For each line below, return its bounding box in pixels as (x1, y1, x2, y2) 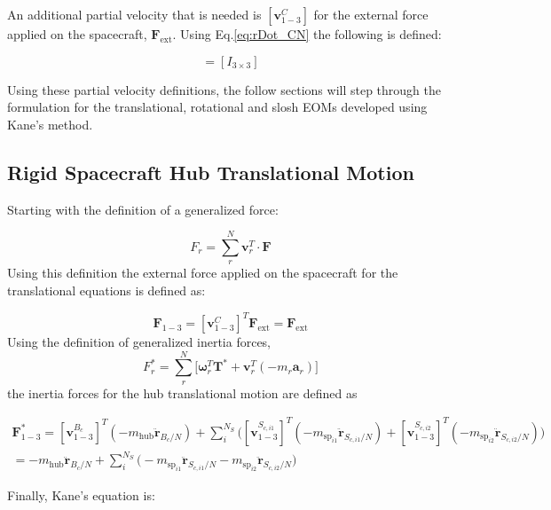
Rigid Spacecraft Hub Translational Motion (7, 158, 414, 185)
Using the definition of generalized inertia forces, (7, 333, 272, 351)
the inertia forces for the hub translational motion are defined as (7, 383, 358, 402)
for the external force (313, 5, 429, 23)
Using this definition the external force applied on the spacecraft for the (7, 263, 398, 282)
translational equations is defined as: (7, 280, 206, 299)
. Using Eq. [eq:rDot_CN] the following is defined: (172, 25, 442, 43)
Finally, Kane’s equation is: (7, 485, 155, 504)
